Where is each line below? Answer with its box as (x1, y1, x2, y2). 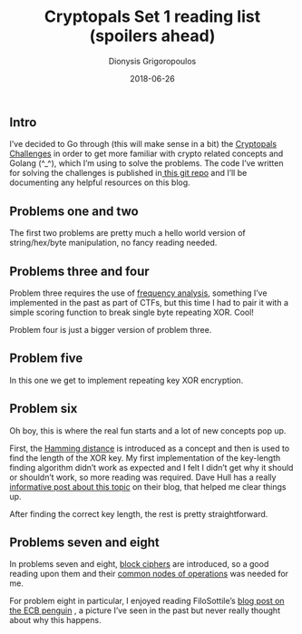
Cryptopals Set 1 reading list (44, 6, 261, 27)
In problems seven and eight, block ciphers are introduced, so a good (9, 559, 269, 570)
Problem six (9, 401, 78, 416)
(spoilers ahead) (89, 25, 216, 46)
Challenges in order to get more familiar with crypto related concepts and (9, 148, 284, 160)
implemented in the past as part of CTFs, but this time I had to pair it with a (9, 297, 288, 307)
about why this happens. (9, 615, 102, 626)
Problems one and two (9, 203, 139, 219)
